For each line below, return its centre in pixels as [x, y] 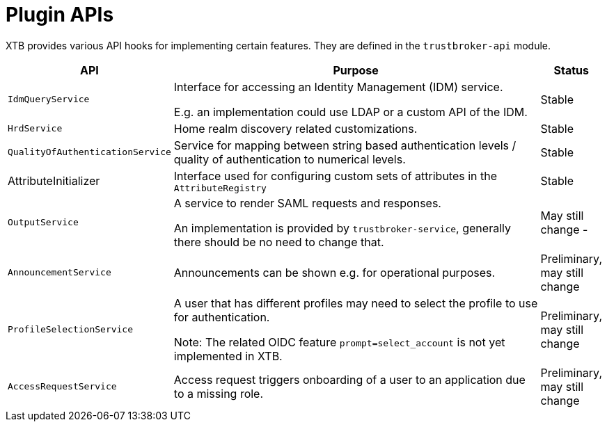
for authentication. [222, 317]
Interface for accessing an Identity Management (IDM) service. [338, 87]
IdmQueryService [49, 99]
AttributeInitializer [54, 181]
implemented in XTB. [228, 356]
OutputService [43, 223]
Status [571, 70]
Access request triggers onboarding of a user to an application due [349, 379]
